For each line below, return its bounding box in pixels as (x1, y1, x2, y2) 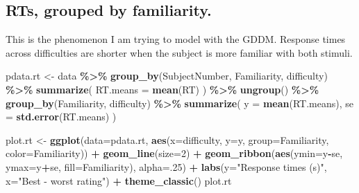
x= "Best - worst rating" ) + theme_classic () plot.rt (6, 173, 232, 187)
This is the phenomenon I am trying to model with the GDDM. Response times (6, 32, 346, 46)
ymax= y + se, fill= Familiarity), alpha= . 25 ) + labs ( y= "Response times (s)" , (6, 159, 327, 174)
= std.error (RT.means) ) (6, 109, 117, 124)
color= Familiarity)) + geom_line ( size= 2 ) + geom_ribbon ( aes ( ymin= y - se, (6, 146, 343, 160)
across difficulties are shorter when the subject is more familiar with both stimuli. (6, 45, 353, 59)
